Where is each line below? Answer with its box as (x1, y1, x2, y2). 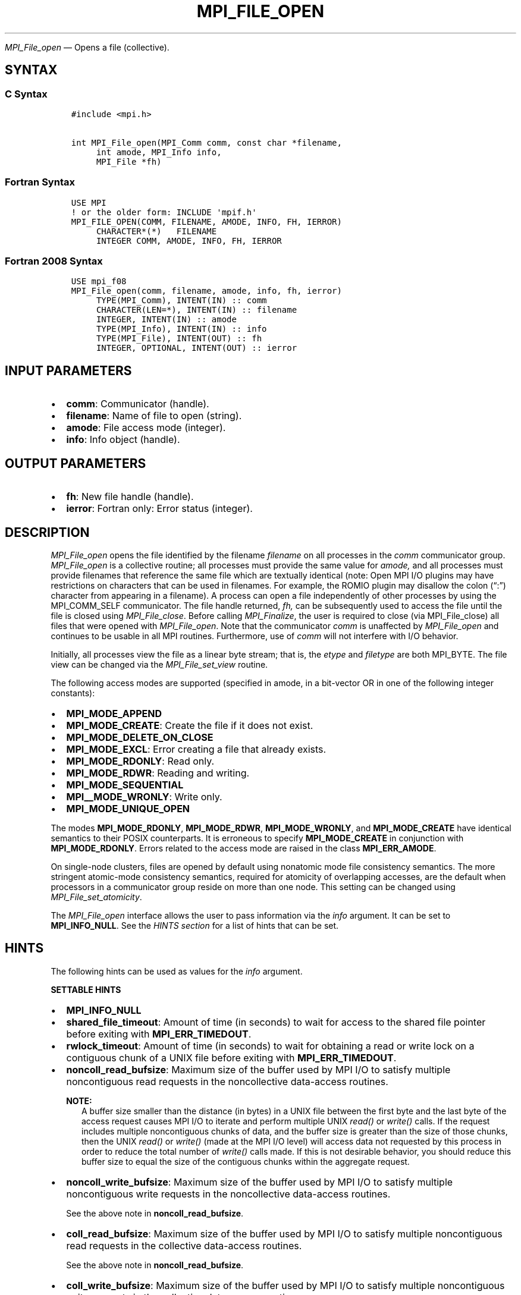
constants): (51, 688, 95, 698)
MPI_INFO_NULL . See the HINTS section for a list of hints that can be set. (51, 920, 339, 931)
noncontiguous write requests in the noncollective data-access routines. (66, 1187, 391, 1200)
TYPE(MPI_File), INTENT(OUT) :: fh (96, 334, 262, 344)
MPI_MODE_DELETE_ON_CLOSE (66, 731, 214, 743)
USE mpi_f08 (71, 276, 127, 287)
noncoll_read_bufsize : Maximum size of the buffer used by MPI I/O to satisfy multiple (66, 1063, 451, 1076)
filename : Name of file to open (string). (66, 410, 242, 422)
